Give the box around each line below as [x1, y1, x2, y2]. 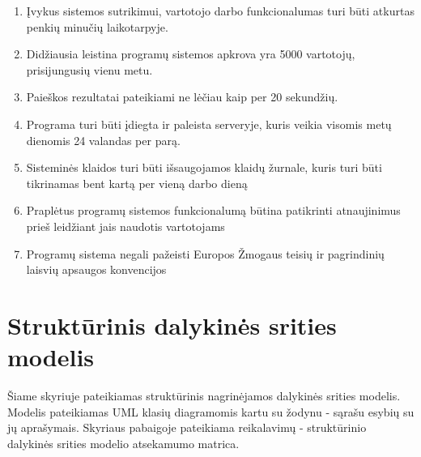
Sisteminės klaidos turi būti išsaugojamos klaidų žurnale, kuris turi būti [26, 159, 382, 176]
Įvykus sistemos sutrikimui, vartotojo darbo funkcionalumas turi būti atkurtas [26, 2, 415, 19]
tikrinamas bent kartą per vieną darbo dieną [26, 174, 248, 191]
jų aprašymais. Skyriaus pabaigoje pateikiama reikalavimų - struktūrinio [7, 419, 367, 436]
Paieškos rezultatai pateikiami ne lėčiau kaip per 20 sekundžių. [26, 88, 338, 105]
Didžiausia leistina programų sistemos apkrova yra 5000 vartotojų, [26, 45, 355, 62]
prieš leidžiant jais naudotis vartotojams [26, 217, 225, 234]
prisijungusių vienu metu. [26, 61, 153, 78]
